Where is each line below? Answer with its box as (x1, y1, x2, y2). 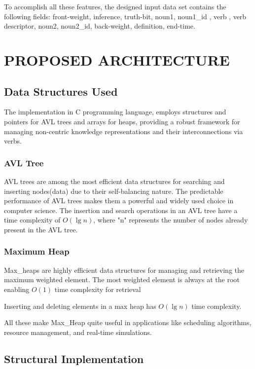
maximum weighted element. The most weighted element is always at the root (4, 274, 240, 285)
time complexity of (4, 215, 61, 225)
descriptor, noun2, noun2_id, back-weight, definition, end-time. (4, 21, 195, 31)
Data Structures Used (4, 83, 118, 99)
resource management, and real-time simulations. (4, 327, 152, 337)
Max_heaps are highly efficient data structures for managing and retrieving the (4, 264, 244, 275)
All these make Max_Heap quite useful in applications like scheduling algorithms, (4, 317, 252, 328)
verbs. (4, 136, 22, 146)
